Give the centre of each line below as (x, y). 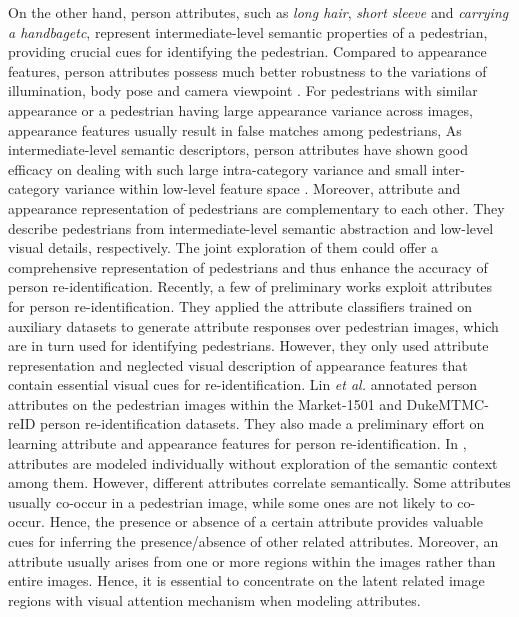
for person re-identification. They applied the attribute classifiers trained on (240, 305)
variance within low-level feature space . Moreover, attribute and (262, 188)
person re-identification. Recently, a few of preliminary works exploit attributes (250, 286)
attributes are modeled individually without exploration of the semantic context (253, 462)
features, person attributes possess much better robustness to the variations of (247, 70)
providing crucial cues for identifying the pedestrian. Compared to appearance (247, 51)
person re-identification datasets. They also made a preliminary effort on (262, 423)
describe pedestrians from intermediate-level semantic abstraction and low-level (251, 227)
